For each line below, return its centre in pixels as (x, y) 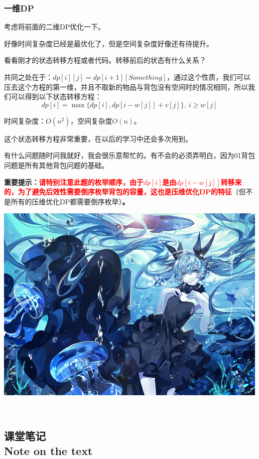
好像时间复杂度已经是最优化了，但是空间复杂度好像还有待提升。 (109, 43)
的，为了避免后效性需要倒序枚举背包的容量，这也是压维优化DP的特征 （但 (125, 192)
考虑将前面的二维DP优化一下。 (55, 27)
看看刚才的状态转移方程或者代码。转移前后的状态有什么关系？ (105, 60)
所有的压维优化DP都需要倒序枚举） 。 (70, 201)
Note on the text (48, 450)
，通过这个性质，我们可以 (208, 77)
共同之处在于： (28, 77)
